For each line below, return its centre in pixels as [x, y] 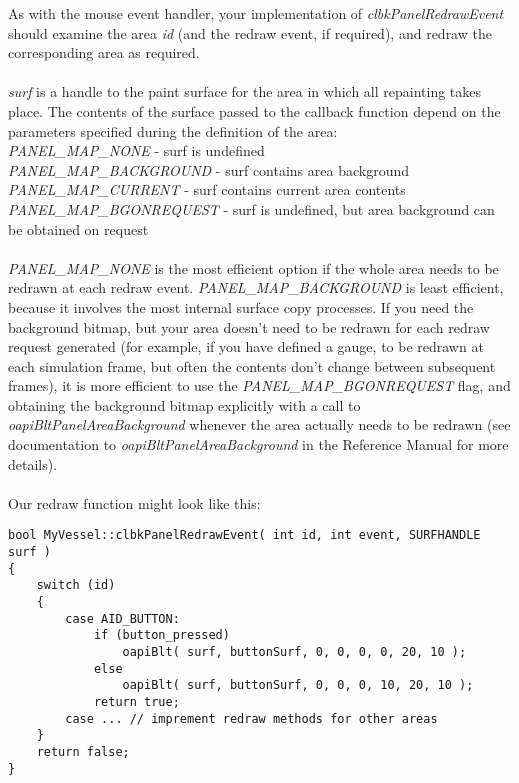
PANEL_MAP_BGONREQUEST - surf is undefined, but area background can [251, 208]
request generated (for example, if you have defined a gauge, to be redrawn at [246, 346]
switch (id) [76, 585]
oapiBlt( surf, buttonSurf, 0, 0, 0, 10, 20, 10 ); [298, 685]
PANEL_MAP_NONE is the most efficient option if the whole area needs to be [253, 267]
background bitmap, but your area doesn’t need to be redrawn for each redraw [249, 326]
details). [33, 463]
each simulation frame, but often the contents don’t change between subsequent [252, 365]
